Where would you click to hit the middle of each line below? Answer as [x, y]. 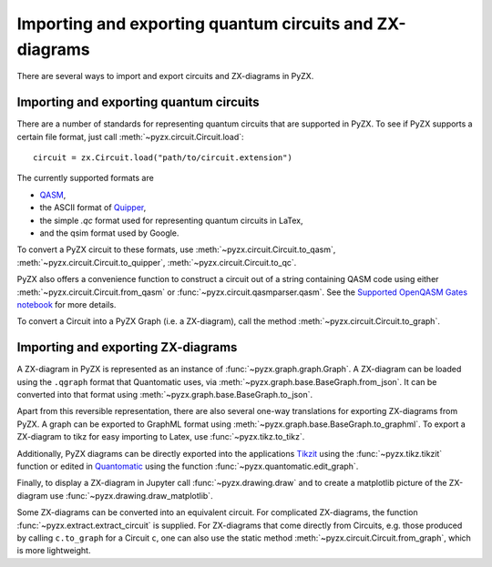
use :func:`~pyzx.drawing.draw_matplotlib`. [131, 495]
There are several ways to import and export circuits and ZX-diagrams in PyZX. [165, 76]
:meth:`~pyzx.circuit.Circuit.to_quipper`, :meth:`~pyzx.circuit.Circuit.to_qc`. [157, 262]
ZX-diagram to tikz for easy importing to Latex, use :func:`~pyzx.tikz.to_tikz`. [161, 437]
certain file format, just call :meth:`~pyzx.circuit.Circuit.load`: [131, 137]
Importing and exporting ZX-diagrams [127, 347]
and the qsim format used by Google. [109, 233]
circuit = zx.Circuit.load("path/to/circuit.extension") [163, 158]
